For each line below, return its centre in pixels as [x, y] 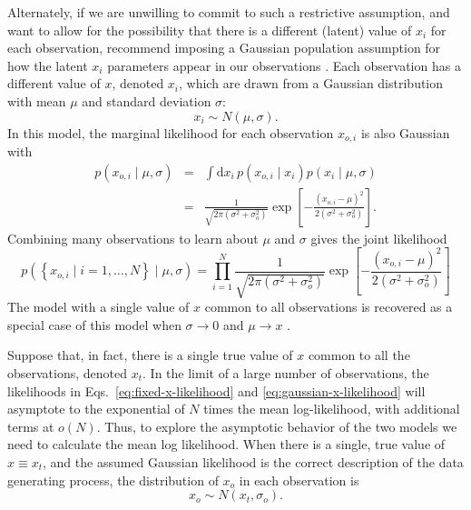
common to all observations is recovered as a [329, 307]
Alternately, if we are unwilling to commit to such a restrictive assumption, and [229, 12]
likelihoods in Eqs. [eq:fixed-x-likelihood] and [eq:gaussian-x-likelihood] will [216, 390]
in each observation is [299, 480]
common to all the [359, 355]
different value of [54, 83]
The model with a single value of [98, 307]
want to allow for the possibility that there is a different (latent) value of [210, 30]
